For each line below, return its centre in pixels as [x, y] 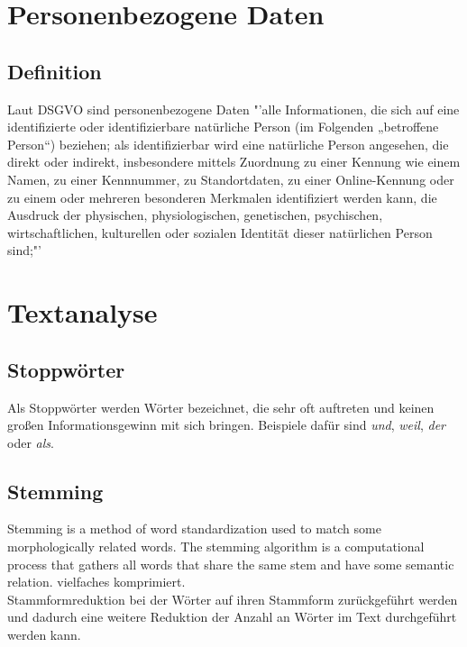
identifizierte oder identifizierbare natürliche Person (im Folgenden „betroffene [223, 127]
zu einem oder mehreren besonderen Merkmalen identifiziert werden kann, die [222, 197]
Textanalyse [82, 312]
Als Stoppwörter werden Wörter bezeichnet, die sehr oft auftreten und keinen [221, 407]
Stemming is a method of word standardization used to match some [194, 529]
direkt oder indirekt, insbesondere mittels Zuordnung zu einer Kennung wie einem [234, 162]
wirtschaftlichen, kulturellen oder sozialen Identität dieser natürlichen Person [220, 232]
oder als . [31, 442]
